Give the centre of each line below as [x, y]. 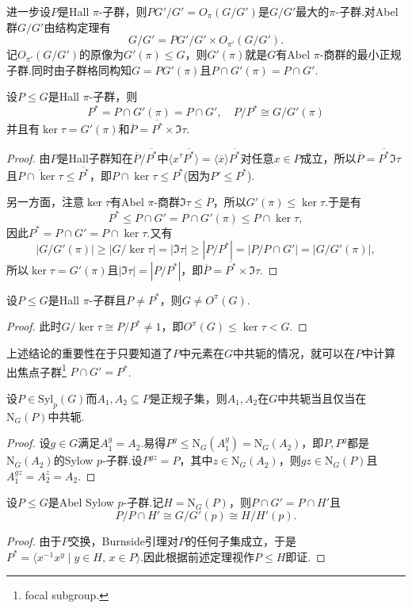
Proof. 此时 [34, 326]
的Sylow [73, 460]
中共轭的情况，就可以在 [294, 353]
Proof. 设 [29, 443]
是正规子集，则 [188, 398]
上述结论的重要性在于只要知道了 [90, 353]
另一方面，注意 [45, 202]
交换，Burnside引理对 [123, 541]
